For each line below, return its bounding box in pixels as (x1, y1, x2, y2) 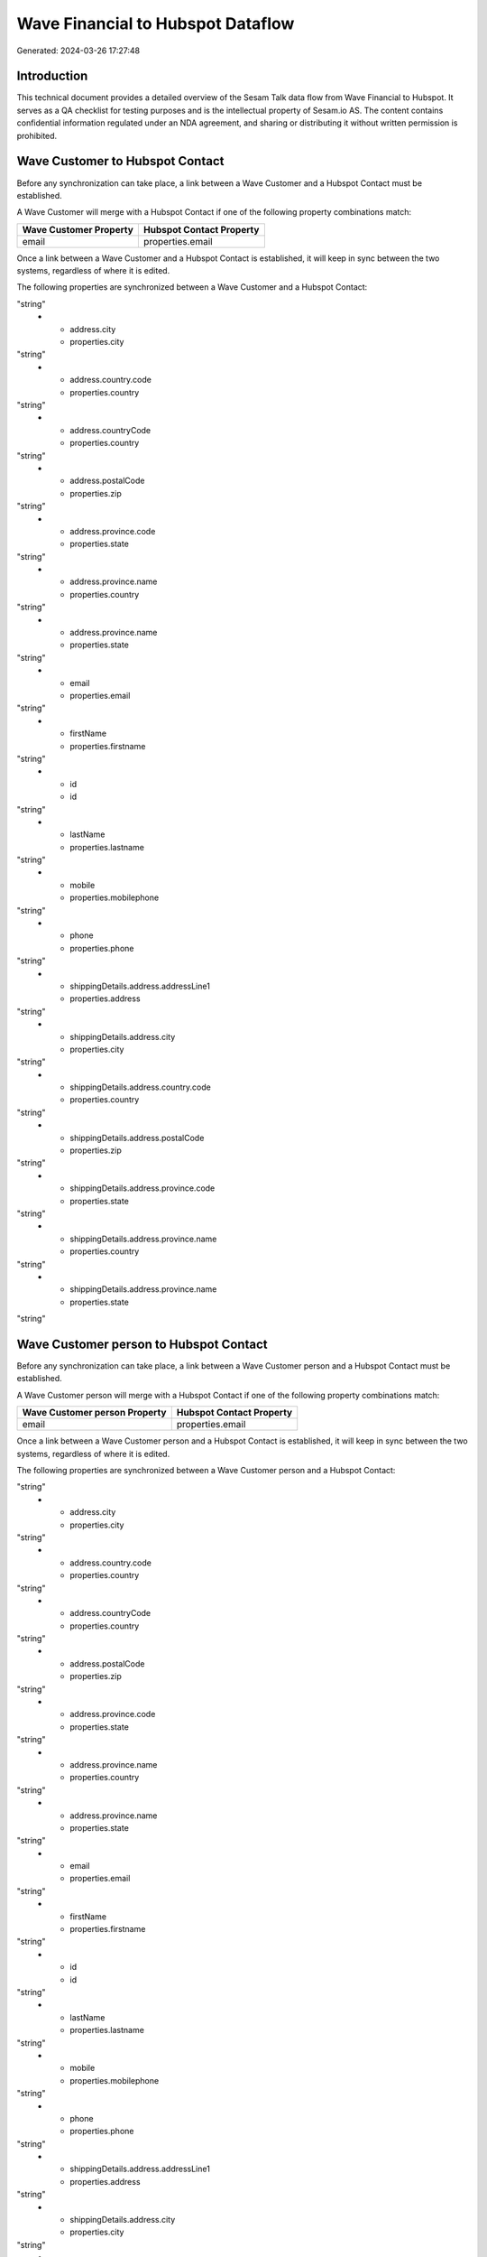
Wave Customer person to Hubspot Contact (16, 1336, 268, 1351)
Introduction (16, 69, 88, 84)
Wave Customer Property (22, 223, 134, 236)
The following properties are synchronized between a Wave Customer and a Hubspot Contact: (16, 282, 368, 293)
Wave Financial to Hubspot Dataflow (16, 14, 295, 33)
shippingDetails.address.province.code (69, 1183, 216, 1194)
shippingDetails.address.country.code (69, 1082, 211, 1092)
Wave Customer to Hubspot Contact (16, 153, 225, 169)
